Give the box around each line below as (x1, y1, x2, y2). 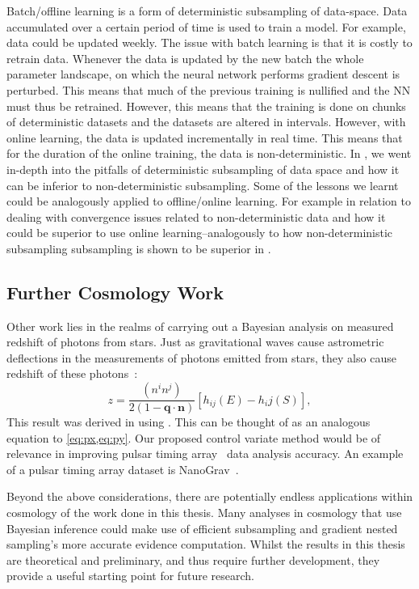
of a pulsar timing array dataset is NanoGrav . (6, 460, 239, 477)
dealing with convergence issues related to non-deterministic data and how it (6, 208, 386, 225)
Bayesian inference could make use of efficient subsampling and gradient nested (6, 519, 398, 536)
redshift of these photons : (6, 365, 138, 382)
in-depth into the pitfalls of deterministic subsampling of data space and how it (6, 160, 400, 177)
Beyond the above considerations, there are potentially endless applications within (6, 488, 413, 505)
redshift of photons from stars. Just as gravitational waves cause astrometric (6, 333, 384, 350)
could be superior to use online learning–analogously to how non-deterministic (6, 224, 393, 241)
